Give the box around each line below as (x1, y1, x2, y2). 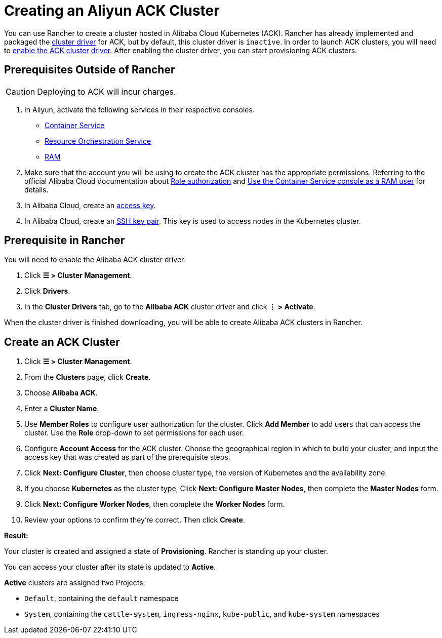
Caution (6, 86, 35, 97)
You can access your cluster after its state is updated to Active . (4, 563, 216, 572)
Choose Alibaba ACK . (24, 388, 98, 397)
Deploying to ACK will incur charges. (37, 86, 176, 97)
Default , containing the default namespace (24, 594, 179, 603)
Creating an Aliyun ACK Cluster (4, 2, 220, 19)
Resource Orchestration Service (45, 136, 151, 145)
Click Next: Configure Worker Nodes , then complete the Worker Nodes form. (24, 500, 285, 509)
